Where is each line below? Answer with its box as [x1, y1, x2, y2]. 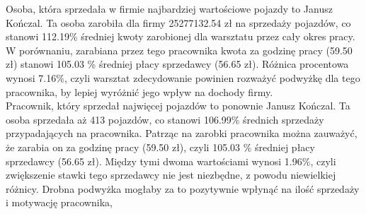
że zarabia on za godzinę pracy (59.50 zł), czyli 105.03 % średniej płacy [6, 139, 315, 154]
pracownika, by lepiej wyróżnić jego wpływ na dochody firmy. [6, 84, 273, 99]
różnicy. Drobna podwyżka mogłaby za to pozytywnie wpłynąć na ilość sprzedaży [6, 181, 360, 196]
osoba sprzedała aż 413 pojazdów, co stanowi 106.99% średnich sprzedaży [6, 112, 324, 126]
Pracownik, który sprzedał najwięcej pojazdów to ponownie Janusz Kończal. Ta [6, 98, 350, 113]
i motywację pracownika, [6, 195, 113, 210]
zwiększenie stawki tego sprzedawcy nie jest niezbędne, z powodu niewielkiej [6, 167, 336, 182]
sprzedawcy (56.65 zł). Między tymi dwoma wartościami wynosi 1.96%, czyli [6, 153, 336, 168]
